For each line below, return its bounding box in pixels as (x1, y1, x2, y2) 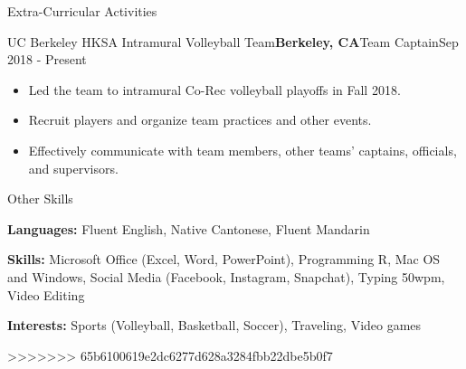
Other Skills (7, 189, 73, 208)
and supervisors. (28, 158, 119, 177)
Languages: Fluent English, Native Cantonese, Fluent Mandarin (7, 219, 370, 238)
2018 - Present (7, 50, 87, 69)
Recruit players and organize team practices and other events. (28, 110, 372, 129)
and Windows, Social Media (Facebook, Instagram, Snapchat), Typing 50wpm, (7, 267, 445, 286)
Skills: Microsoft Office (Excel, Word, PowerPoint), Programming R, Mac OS (7, 250, 441, 269)
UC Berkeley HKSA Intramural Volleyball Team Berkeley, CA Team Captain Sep (7, 32, 459, 51)
